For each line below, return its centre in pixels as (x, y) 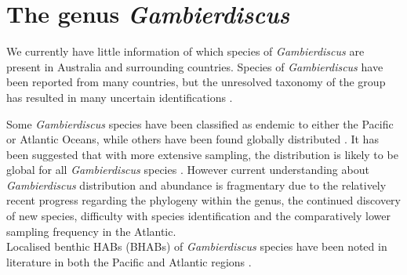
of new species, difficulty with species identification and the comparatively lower (198, 216)
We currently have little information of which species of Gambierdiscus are (185, 51)
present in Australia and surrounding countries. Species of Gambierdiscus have (195, 66)
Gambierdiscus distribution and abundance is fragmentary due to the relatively (196, 185)
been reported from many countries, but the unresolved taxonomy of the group (196, 82)
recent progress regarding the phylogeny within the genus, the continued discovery (203, 200)
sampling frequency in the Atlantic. (91, 231)
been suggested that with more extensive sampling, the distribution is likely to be (202, 154)
